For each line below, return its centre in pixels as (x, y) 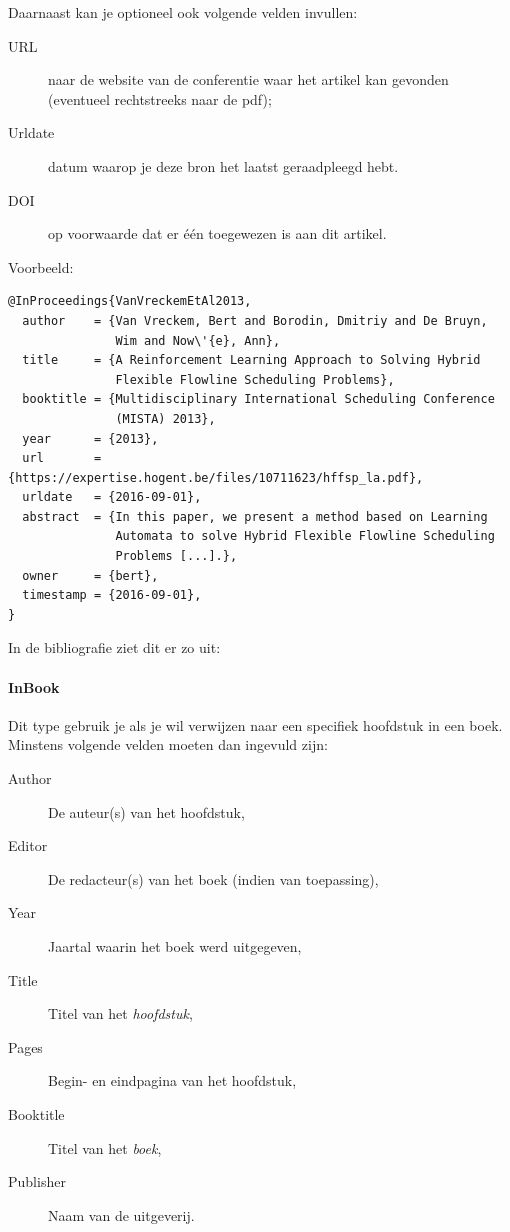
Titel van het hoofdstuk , (120, 1013)
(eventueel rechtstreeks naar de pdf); (160, 98)
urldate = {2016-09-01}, (112, 497)
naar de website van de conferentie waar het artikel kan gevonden (248, 79)
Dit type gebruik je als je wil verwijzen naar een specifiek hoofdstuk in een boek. (255, 724)
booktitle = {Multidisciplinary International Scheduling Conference (258, 399)
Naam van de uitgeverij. (121, 1214)
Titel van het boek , (105, 1147)
